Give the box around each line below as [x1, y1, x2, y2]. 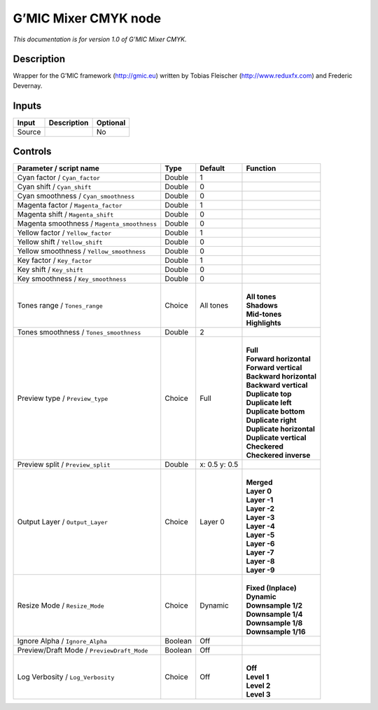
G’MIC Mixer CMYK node [13, 11, 162, 26]
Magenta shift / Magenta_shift [17, 210, 114, 219]
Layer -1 [246, 495, 274, 505]
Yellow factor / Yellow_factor [17, 228, 112, 238]
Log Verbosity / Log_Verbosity [17, 672, 115, 682]
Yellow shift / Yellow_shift [17, 237, 103, 247]
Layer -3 [246, 512, 275, 522]
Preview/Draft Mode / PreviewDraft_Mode [17, 646, 148, 655]
